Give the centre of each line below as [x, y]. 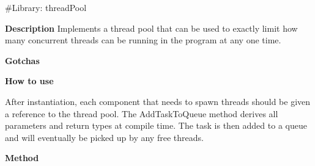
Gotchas [22, 60]
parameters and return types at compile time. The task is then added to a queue [156, 125]
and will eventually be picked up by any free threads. [104, 137]
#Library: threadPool [46, 7]
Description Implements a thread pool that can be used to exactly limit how [151, 28]
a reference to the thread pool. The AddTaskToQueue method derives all [142, 113]
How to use [29, 81]
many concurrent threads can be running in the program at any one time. [143, 40]
